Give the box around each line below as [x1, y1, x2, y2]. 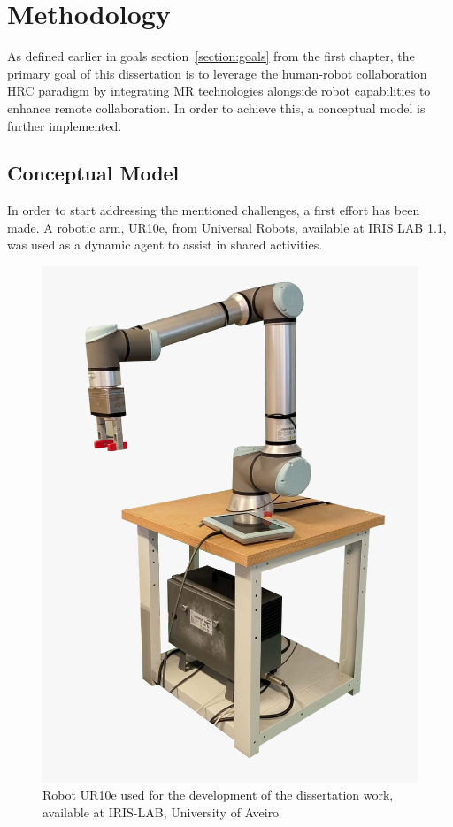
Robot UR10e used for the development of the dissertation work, [42, 785, 394, 804]
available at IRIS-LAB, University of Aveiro [42, 802, 280, 821]
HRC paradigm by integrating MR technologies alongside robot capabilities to [7, 81, 431, 100]
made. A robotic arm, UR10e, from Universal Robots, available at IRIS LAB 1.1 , [7, 218, 447, 236]
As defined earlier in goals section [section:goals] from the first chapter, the [7, 47, 415, 65]
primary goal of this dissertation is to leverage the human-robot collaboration [7, 64, 427, 82]
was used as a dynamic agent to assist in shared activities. [7, 235, 323, 254]
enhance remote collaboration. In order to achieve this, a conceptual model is [7, 98, 426, 117]
